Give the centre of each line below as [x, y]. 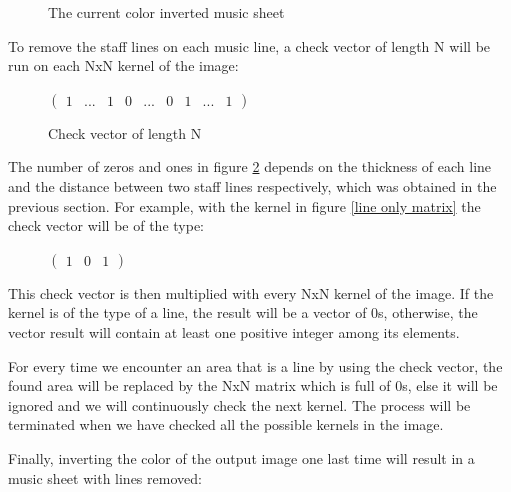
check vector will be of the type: [106, 225]
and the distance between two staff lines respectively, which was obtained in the [252, 185]
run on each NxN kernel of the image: [123, 65]
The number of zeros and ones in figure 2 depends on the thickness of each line [250, 166]
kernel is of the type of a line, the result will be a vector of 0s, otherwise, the [243, 312]
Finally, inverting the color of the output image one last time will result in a [241, 457]
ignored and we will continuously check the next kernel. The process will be [239, 404]
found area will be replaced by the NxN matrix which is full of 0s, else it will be [253, 385]
